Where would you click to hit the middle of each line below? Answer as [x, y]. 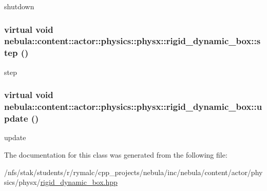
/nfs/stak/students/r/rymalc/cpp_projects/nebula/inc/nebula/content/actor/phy [133, 172]
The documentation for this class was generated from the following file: [116, 154]
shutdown [19, 6]
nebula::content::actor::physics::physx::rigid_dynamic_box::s [132, 41]
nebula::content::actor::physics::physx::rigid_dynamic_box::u [133, 107]
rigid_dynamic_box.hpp [79, 182]
